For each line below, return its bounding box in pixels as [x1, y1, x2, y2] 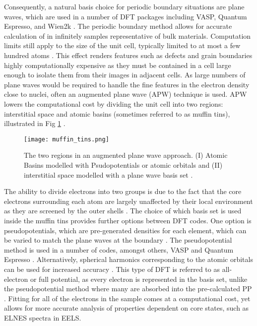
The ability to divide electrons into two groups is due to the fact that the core [4, 186, 242, 196]
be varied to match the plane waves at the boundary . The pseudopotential [4, 235, 232, 245]
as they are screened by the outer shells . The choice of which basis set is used [4, 205, 242, 216]
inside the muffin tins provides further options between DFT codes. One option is [4, 215, 252, 225]
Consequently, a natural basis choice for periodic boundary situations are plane [4, 1, 245, 11]
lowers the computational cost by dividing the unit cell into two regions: [4, 98, 223, 109]
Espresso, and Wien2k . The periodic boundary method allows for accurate [4, 21, 232, 31]
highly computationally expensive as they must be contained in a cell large [4, 60, 231, 70]
